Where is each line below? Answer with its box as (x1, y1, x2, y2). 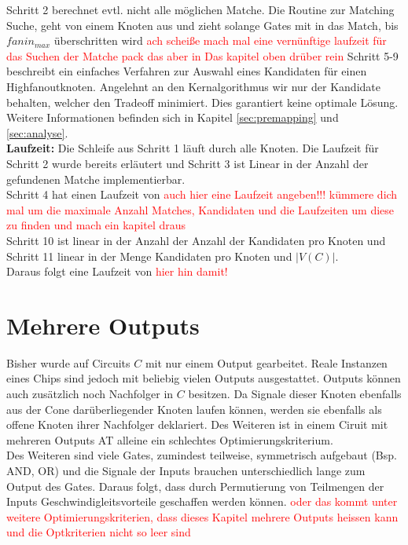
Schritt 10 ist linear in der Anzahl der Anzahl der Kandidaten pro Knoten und (6, 232, 386, 248)
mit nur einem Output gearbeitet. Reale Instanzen (145, 354, 388, 371)
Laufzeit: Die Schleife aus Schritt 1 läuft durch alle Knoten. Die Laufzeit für (6, 140, 379, 156)
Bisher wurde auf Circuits (6, 354, 130, 371)
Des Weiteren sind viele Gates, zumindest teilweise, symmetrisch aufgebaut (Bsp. (6, 447, 397, 463)
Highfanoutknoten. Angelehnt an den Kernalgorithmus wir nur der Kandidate (6, 78, 380, 94)
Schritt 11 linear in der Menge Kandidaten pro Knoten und (6, 247, 292, 264)
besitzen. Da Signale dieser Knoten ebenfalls (188, 386, 402, 401)
